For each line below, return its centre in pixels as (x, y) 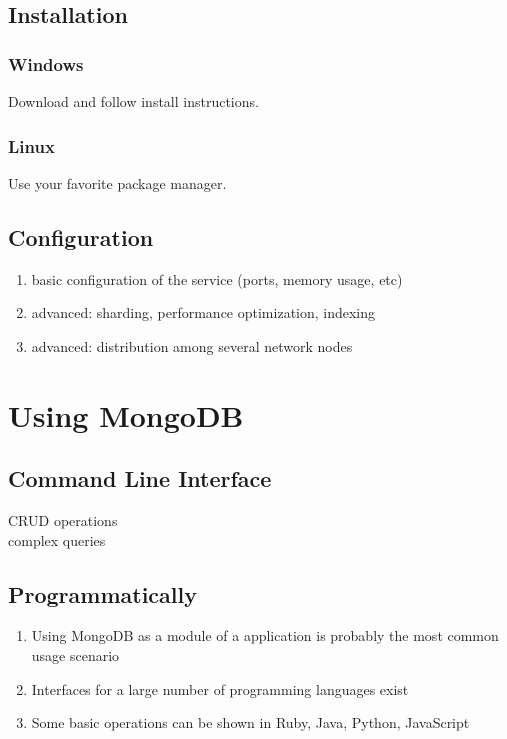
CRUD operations (63, 519)
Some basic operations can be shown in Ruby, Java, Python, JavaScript (250, 722)
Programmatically (102, 593)
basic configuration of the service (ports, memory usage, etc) (217, 278)
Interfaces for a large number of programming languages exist (220, 688)
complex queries (57, 539)
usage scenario (75, 654)
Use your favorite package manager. (117, 182)
